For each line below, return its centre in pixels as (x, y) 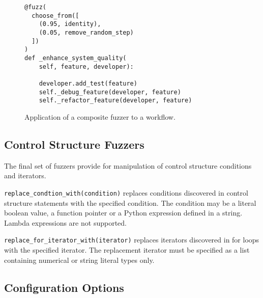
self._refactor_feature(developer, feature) (115, 101)
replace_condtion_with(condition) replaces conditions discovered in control (126, 192)
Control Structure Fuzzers (74, 144)
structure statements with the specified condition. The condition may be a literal (130, 202)
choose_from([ (55, 16)
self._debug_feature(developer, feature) (110, 92)
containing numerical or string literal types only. (79, 260)
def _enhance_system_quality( (76, 58)
